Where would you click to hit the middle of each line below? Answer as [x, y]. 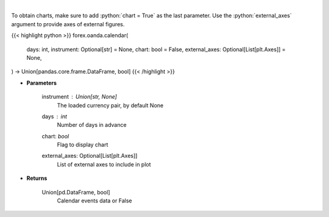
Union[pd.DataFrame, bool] [76, 192]
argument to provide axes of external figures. [68, 24]
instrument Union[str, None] [79, 97]
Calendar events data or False [94, 201]
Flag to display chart [83, 145]
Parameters [42, 83]
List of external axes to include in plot [104, 164]
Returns [37, 178]
